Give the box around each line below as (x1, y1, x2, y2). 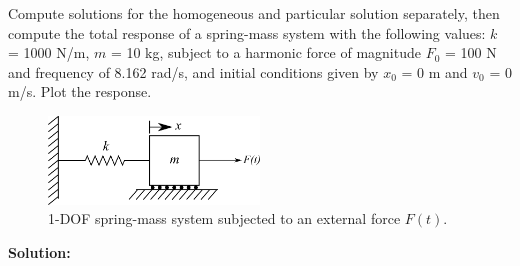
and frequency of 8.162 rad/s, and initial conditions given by (8, 61, 379, 82)
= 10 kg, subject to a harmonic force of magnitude (110, 42, 421, 63)
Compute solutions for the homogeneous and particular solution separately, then (8, 3, 500, 23)
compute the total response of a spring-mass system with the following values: (8, 22, 486, 43)
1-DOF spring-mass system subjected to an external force (48, 208, 401, 229)
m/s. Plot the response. (8, 81, 152, 102)
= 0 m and (401, 61, 468, 82)
